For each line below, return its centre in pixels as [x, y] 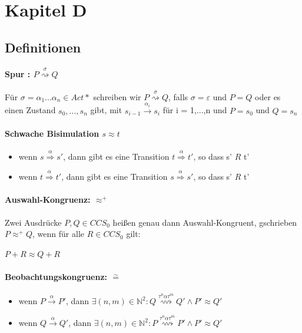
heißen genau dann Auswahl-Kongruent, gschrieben [205, 222]
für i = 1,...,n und [195, 110]
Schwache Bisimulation [52, 133]
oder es [268, 96]
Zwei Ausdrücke [33, 222]
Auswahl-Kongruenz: [48, 200]
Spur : [18, 73]
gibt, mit [106, 110]
